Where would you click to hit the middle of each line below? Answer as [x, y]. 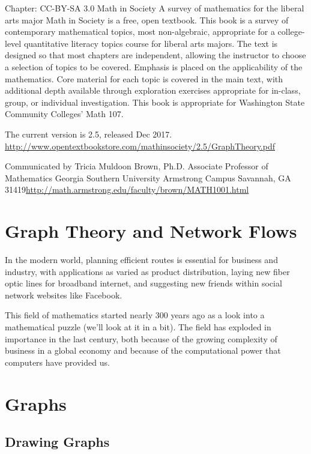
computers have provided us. [57, 362]
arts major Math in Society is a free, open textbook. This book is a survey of [147, 20]
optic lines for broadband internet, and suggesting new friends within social [143, 283]
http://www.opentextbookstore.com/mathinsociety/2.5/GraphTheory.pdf [140, 146]
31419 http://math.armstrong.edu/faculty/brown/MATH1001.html [127, 189]
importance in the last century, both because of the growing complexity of [141, 338]
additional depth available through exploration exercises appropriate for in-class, [153, 90]
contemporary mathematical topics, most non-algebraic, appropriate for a [140, 32]
